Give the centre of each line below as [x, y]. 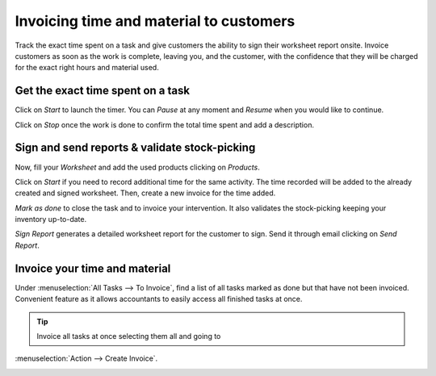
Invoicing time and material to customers [155, 21]
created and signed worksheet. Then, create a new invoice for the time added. [145, 193]
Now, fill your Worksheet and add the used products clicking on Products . [137, 167]
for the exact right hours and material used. [87, 68]
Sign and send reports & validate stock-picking [135, 148]
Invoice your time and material [93, 268]
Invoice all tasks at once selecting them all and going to [129, 336]
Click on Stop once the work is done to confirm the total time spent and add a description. [165, 124]
